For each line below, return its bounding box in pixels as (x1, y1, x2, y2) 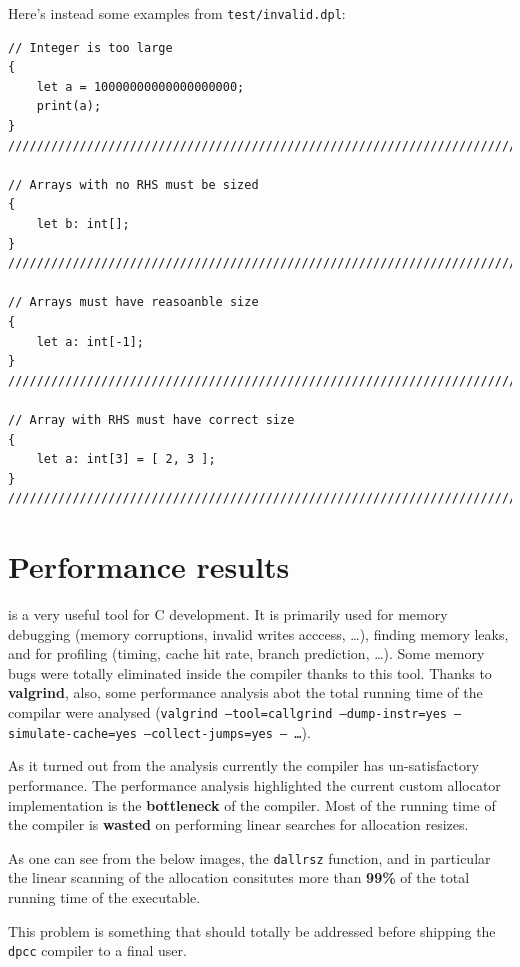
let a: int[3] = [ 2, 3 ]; (36, 452, 216, 467)
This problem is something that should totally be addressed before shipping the (8, 920, 496, 941)
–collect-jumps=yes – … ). (144, 721, 311, 742)
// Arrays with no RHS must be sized (8, 177, 259, 192)
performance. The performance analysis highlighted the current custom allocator (8, 774, 501, 795)
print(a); (36, 99, 102, 114)
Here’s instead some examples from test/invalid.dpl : (8, 3, 346, 23)
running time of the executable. (8, 886, 201, 907)
